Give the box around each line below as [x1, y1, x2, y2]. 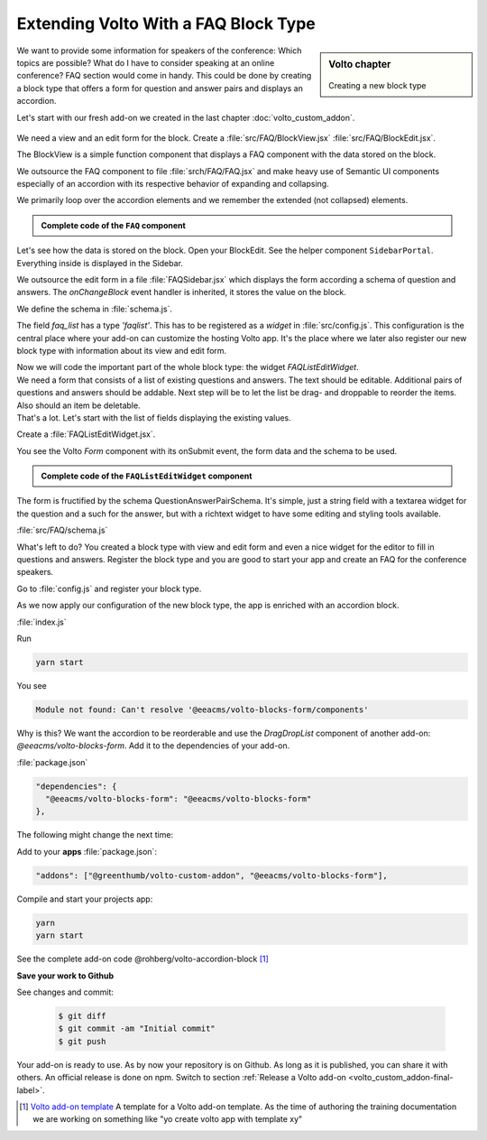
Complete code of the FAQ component [41, 219, 187, 230]
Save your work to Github [16, 970, 115, 981]
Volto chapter [328, 58, 391, 70]
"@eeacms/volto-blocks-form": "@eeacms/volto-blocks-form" [45, 794, 312, 804]
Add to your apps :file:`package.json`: [16, 846, 158, 857]
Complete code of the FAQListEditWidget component [41, 470, 253, 482]
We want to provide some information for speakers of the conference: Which [16, 45, 302, 56]
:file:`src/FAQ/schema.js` [16, 524, 108, 536]
